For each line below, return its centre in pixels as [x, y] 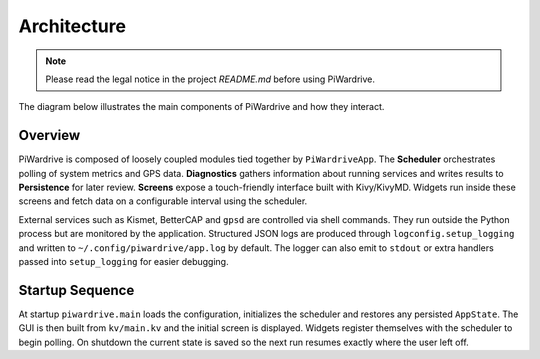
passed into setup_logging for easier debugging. [123, 261]
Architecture [72, 26]
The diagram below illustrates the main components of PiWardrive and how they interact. [201, 107]
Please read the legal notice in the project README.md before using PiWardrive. [210, 79]
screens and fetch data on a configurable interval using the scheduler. [163, 201]
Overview [49, 135]
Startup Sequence [76, 290]
